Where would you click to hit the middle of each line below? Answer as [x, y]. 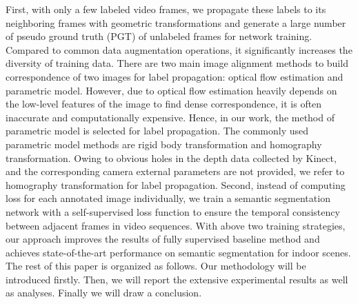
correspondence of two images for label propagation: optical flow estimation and [175, 76]
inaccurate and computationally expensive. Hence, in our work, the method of [170, 117]
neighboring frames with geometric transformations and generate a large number [176, 22]
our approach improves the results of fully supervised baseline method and [163, 239]
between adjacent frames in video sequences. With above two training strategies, [176, 225]
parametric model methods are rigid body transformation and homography [164, 144]
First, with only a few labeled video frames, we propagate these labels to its [166, 9]
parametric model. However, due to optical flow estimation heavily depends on [171, 90]
